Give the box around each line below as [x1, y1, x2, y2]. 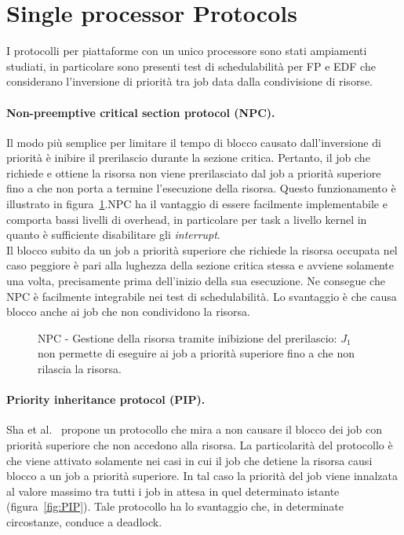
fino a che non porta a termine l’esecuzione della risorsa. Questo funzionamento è [6, 180, 396, 196]
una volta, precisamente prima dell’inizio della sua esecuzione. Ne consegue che [6, 273, 385, 289]
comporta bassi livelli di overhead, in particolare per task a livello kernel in [6, 211, 367, 227]
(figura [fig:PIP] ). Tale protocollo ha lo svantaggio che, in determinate [6, 498, 344, 515]
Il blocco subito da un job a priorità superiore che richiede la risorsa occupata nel [6, 241, 398, 258]
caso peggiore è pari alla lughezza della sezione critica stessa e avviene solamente [6, 257, 394, 273]
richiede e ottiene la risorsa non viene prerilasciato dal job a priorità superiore [6, 164, 381, 181]
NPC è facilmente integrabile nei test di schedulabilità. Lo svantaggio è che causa [6, 288, 397, 304]
